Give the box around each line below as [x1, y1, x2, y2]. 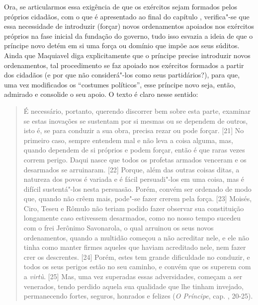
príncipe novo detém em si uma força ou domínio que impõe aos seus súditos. [4, 40, 240, 51]
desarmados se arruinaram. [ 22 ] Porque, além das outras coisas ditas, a [23, 164, 240, 174]
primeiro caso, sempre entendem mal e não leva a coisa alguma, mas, [23, 135, 233, 145]
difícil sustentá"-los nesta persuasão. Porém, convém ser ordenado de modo [23, 183, 252, 194]
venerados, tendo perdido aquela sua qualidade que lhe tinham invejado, [23, 281, 244, 291]
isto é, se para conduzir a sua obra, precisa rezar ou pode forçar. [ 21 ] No [23, 125, 244, 136]
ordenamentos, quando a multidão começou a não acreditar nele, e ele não [23, 232, 250, 242]
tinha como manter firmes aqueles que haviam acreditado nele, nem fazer [23, 242, 246, 252]
